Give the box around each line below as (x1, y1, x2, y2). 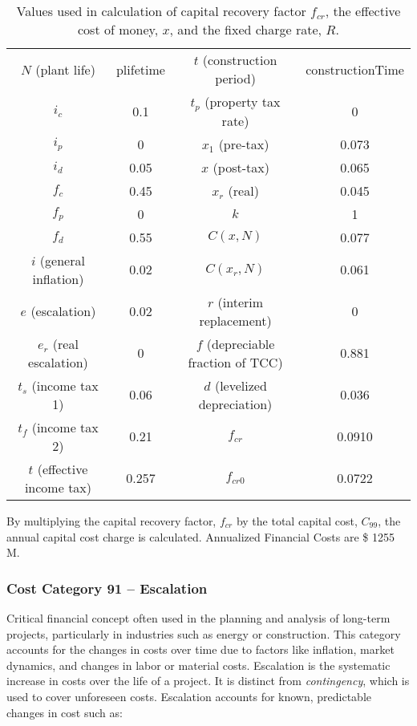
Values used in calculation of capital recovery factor (16, 2, 306, 20)
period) (215, 69, 256, 87)
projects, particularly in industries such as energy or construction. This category (6, 625, 401, 642)
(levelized (214, 375, 267, 395)
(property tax (204, 92, 281, 111)
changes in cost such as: (6, 704, 123, 720)
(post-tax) (213, 157, 269, 176)
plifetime (115, 59, 165, 79)
